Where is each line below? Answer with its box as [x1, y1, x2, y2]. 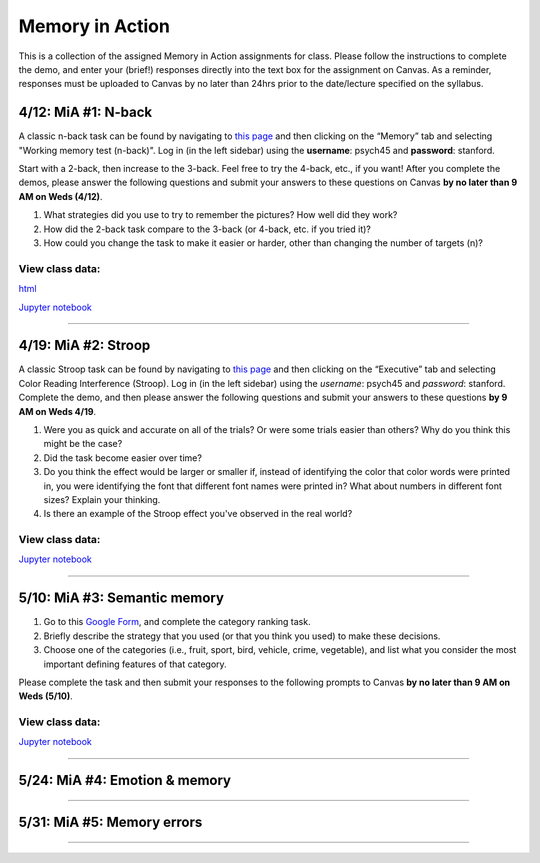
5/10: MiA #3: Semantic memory [18, 590, 225, 607]
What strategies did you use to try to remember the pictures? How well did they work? [43, 209, 398, 221]
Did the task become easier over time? [43, 451, 202, 464]
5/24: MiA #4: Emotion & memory [18, 772, 232, 789]
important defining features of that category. [43, 658, 227, 670]
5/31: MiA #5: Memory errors [18, 814, 203, 831]
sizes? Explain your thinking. [43, 493, 161, 505]
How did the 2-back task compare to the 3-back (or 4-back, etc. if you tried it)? [43, 223, 372, 235]
